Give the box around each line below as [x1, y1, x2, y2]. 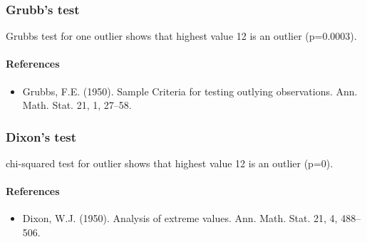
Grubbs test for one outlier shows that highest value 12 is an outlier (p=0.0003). [6, 28, 357, 43]
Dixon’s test [6, 127, 77, 145]
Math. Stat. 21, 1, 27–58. [22, 98, 132, 112]
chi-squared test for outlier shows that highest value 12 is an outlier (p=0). [6, 156, 334, 171]
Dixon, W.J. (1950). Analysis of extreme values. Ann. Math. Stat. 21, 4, [22, 211, 338, 226]
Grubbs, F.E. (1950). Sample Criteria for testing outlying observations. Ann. [22, 83, 358, 98]
